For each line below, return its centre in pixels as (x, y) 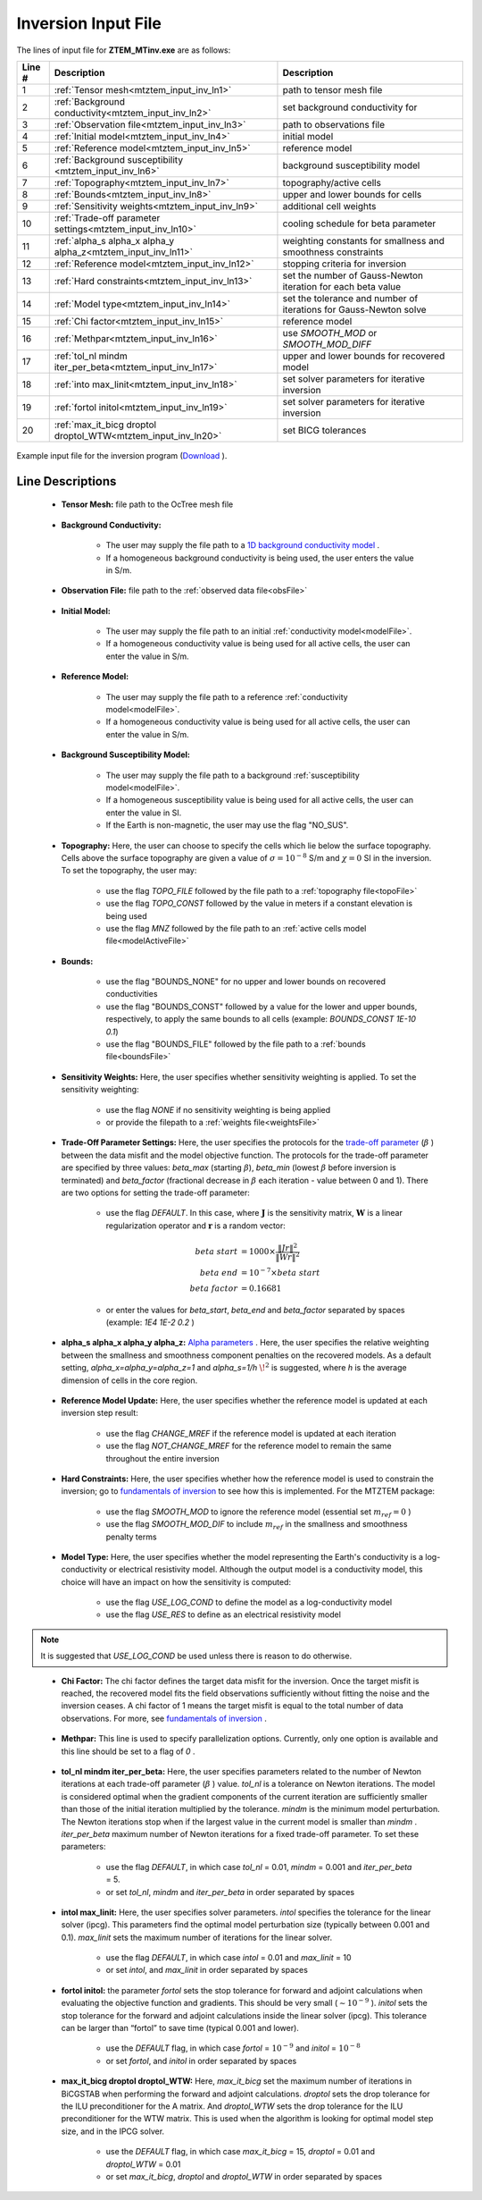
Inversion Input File (89, 23)
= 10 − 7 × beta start (280, 1272)
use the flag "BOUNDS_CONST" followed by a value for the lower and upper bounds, (262, 1007)
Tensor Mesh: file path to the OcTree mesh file (147, 504)
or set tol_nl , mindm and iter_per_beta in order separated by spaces (230, 1892)
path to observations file (334, 124)
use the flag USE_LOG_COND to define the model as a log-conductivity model (249, 1602)
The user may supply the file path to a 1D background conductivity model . (243, 545)
